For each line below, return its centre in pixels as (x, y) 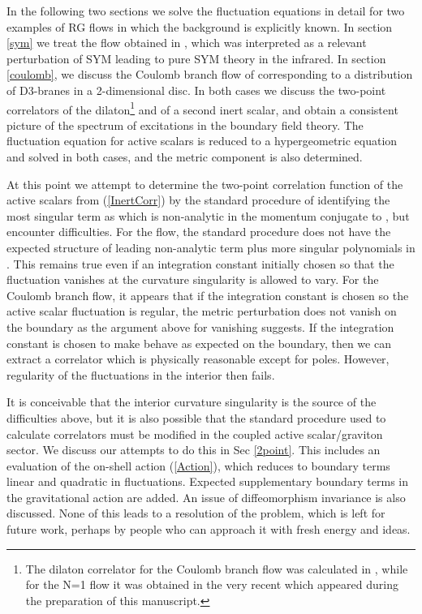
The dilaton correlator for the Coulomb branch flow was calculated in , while (217, 568)
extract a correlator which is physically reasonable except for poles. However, (198, 359)
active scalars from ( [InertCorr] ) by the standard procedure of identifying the (198, 200)
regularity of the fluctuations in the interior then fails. (141, 374)
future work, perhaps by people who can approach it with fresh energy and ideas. (209, 529)
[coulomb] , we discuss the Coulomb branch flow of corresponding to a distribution (210, 74)
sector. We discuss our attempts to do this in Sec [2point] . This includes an (194, 450)
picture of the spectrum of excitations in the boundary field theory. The (185, 125)
